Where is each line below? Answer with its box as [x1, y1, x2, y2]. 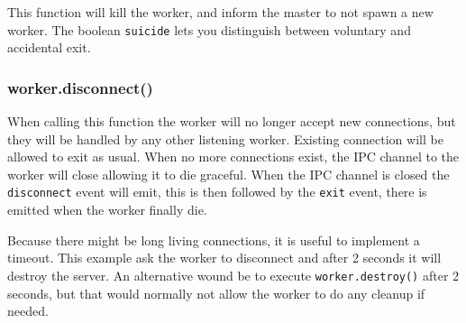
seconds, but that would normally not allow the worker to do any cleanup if [7, 283, 425, 302]
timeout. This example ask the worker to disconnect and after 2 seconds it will [7, 248, 442, 267]
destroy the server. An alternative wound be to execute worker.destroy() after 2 [7, 265, 460, 284]
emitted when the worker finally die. [7, 200, 207, 219]
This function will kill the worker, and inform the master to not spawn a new [7, 3, 434, 21]
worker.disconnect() [7, 76, 153, 98]
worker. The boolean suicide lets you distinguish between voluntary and [7, 20, 411, 39]
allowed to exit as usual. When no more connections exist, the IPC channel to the [7, 147, 460, 166]
